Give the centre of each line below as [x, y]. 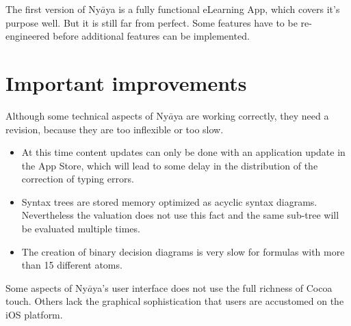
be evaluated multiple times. [81, 229]
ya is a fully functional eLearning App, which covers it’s [223, 9]
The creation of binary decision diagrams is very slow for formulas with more [183, 251]
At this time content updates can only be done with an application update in [183, 152]
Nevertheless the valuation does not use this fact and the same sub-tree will [180, 215]
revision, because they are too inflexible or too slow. [115, 129]
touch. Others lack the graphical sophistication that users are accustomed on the [175, 301]
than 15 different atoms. [72, 265]
